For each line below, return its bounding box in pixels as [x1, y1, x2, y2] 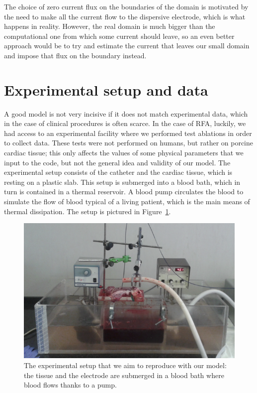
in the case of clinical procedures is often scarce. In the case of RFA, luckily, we [4, 118, 246, 129]
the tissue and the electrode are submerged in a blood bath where [24, 370, 224, 380]
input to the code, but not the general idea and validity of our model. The [4, 157, 231, 167]
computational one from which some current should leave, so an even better [4, 30, 235, 41]
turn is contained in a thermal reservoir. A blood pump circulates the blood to [4, 186, 244, 197]
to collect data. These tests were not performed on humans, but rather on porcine [4, 137, 254, 148]
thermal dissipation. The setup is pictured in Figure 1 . [4, 206, 171, 216]
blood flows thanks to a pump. [24, 380, 117, 390]
